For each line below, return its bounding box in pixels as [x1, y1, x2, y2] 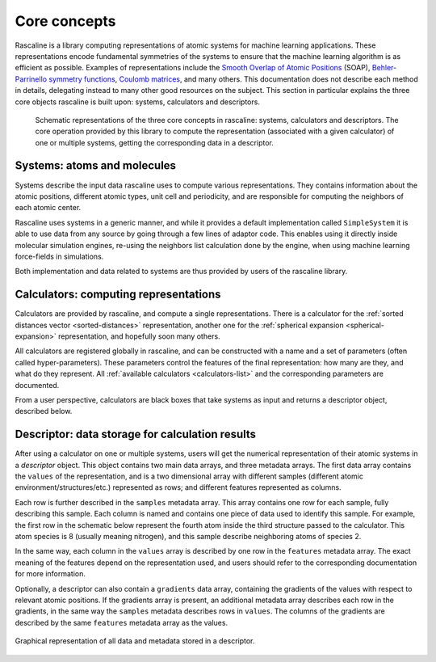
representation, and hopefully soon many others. [57, 331, 221, 341]
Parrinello [15, 74, 48, 84]
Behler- [371, 63, 397, 73]
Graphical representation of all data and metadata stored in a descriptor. [15, 636, 255, 646]
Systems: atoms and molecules [15, 158, 177, 173]
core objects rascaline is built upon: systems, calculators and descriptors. [15, 97, 260, 107]
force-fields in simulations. [15, 251, 104, 261]
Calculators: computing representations [15, 288, 221, 301]
